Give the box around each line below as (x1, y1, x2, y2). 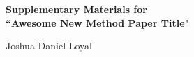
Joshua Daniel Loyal (6, 38, 92, 53)
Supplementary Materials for (6, 2, 147, 16)
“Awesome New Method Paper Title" (6, 15, 190, 30)
